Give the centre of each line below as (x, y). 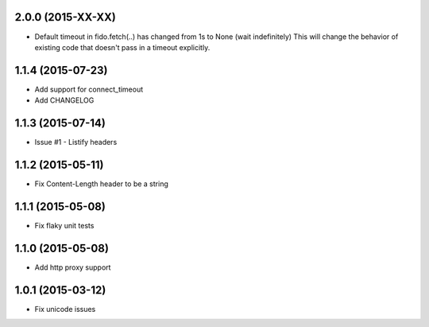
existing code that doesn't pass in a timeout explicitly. (122, 47)
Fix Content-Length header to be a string (101, 184)
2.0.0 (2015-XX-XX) (66, 17)
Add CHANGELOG (64, 100)
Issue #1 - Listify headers (76, 142)
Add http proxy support (73, 267)
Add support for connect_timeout (89, 89)
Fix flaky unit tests (64, 225)
